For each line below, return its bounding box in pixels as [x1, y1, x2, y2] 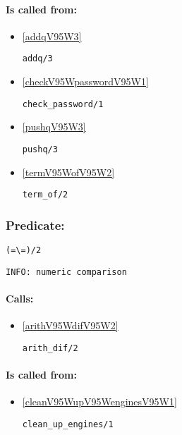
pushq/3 [22, 144, 58, 154]
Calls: [6, 290, 34, 305]
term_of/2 [22, 190, 68, 200]
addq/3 [22, 54, 53, 64]
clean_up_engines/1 [22, 419, 114, 429]
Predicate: [6, 216, 65, 233]
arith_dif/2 [22, 343, 78, 353]
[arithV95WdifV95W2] [22, 318, 119, 333]
